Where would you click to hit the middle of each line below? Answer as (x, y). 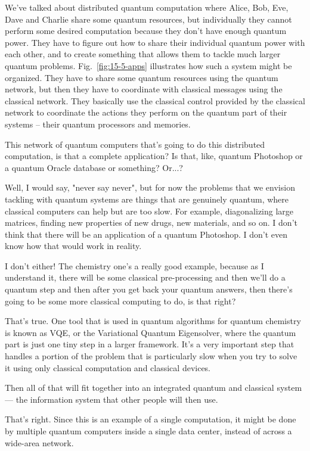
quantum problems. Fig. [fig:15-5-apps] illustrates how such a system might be (148, 65)
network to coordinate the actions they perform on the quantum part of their (146, 112)
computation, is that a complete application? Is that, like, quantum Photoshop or (154, 156)
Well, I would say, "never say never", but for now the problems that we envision (150, 187)
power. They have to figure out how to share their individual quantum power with (155, 42)
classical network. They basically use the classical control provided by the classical (155, 100)
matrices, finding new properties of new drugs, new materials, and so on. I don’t (151, 223)
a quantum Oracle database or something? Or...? (94, 167)
